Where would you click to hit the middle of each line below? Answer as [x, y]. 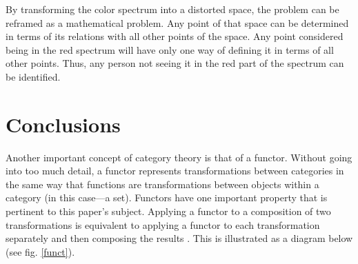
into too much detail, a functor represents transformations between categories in [175, 171]
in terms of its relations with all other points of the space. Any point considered [175, 36]
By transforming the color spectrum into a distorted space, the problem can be [172, 9]
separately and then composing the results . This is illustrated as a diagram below [179, 238]
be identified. [33, 76]
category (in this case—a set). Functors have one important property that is [167, 197]
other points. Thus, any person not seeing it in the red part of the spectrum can [175, 63]
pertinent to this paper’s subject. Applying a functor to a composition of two [168, 211]
